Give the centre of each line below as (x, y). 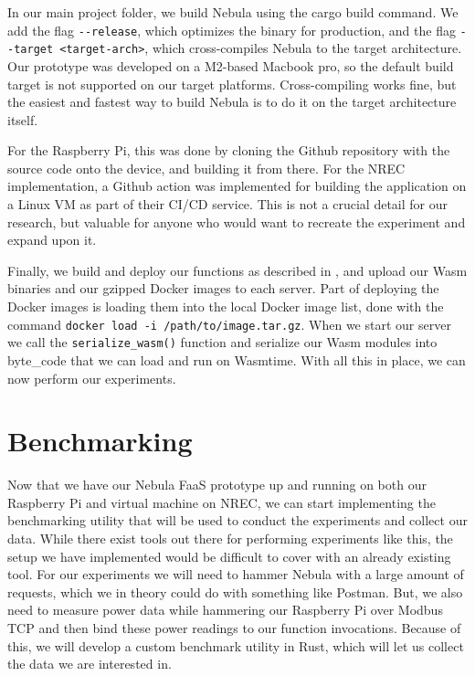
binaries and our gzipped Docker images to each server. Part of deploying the (223, 288)
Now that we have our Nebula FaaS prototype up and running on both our (217, 485)
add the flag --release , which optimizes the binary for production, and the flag (232, 30)
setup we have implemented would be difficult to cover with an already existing (229, 556)
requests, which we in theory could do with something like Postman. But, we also (235, 591)
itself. (23, 119)
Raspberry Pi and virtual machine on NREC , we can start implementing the (222, 502)
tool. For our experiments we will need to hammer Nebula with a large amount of (236, 574)
